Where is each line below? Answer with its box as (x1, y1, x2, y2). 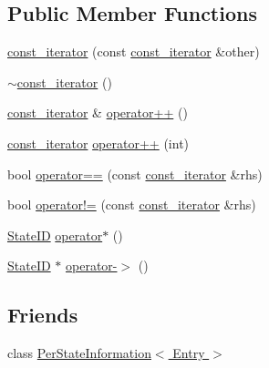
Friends (7, 301, 78, 329)
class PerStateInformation (7, 343, 151, 363)
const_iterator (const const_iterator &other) (7, 42, 260, 61)
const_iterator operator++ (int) (7, 133, 190, 152)
